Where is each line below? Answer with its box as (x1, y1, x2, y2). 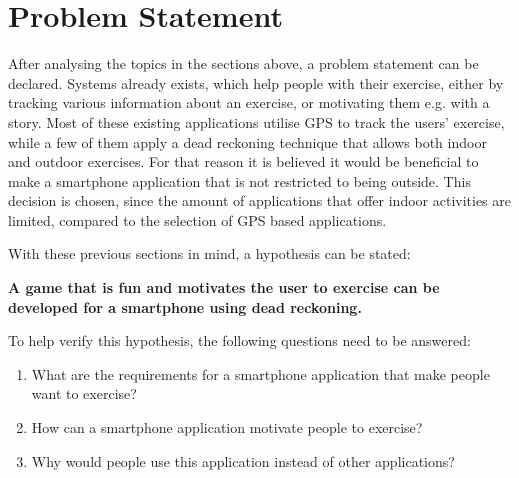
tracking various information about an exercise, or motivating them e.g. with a (8, 92, 490, 113)
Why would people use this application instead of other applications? (31, 450, 455, 471)
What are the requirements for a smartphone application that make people (31, 363, 490, 384)
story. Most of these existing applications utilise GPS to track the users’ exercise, (8, 111, 505, 132)
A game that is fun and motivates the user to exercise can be (8, 277, 440, 298)
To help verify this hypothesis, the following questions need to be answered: (8, 330, 471, 351)
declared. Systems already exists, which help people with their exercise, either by (8, 72, 504, 93)
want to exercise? (31, 383, 137, 404)
